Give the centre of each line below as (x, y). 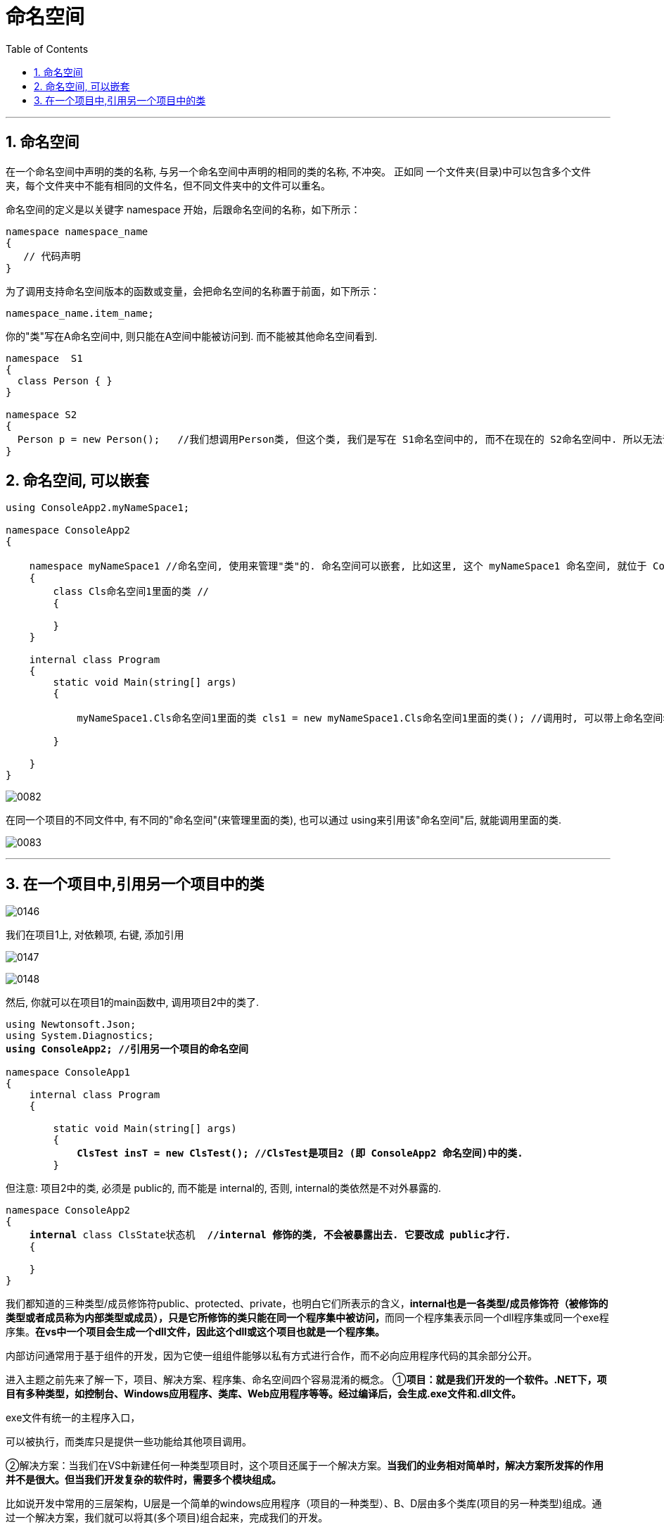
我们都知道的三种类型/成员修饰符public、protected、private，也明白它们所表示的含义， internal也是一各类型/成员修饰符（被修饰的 (307, 1304)
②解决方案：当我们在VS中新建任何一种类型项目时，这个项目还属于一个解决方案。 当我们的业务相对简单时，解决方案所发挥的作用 (305, 1466)
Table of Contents (47, 49)
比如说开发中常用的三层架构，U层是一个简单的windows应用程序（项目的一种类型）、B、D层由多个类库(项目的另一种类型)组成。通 (304, 1504)
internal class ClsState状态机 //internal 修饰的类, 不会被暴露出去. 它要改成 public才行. (270, 1235)
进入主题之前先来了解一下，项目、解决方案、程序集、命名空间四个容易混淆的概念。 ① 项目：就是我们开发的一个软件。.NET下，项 (306, 1380)
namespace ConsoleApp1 (68, 1072)
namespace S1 (44, 358)
